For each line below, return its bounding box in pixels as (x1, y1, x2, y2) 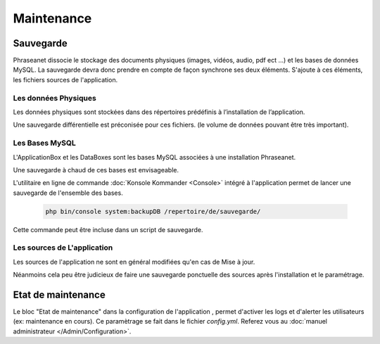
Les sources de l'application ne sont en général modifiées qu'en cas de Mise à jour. (13, 257, 255, 266)
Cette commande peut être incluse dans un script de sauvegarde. (13, 225, 203, 234)
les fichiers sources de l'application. (13, 75, 118, 84)
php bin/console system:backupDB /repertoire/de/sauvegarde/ (45, 208, 261, 215)
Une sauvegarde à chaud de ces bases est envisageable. (13, 165, 179, 174)
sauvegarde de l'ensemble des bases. (13, 189, 123, 197)
